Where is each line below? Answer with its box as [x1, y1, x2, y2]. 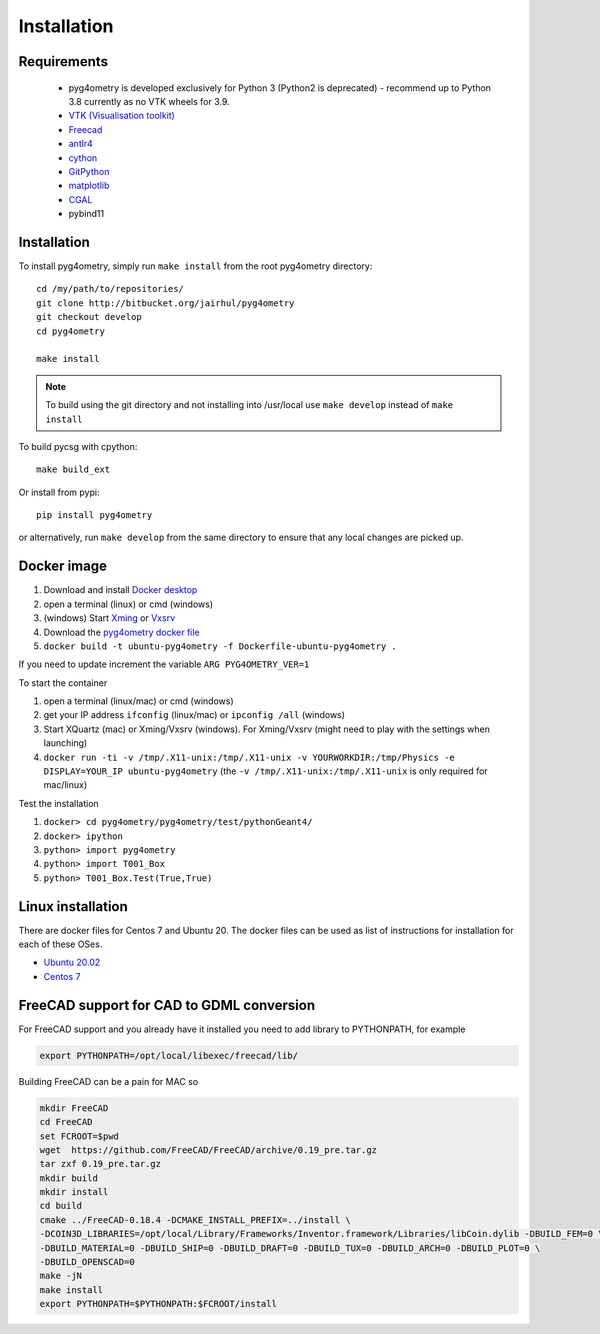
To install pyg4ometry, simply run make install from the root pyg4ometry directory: [18, 260, 373, 272]
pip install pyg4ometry [36, 510, 153, 521]
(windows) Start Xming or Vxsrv [43, 612, 176, 624]
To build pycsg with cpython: [18, 440, 138, 452]
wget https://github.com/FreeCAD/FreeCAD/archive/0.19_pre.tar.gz [39, 1144, 378, 1155]
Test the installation [18, 797, 99, 809]
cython [68, 151, 98, 164]
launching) [43, 737, 88, 749]
